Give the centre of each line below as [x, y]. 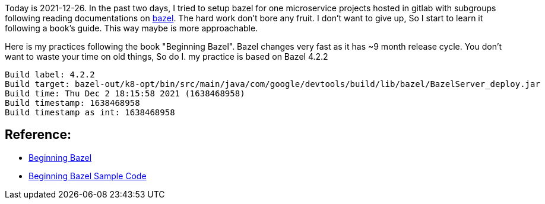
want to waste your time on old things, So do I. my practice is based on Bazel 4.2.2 [167, 56]
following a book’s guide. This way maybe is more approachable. [132, 28]
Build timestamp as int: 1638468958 [90, 112]
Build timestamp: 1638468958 [72, 103]
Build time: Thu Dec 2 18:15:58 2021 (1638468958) [125, 93]
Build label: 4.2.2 [50, 75]
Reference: [38, 135]
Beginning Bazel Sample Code [88, 176]
